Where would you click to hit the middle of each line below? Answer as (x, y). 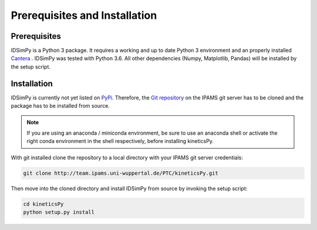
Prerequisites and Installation (84, 15)
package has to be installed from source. (60, 106)
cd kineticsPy (43, 204)
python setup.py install (59, 212)
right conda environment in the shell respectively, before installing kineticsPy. (120, 141)
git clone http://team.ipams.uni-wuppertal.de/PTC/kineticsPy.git (121, 173)
